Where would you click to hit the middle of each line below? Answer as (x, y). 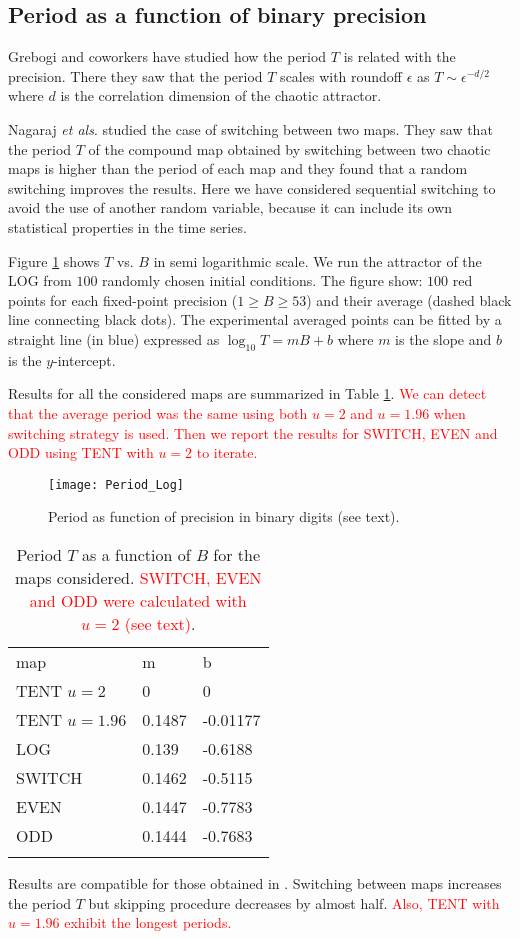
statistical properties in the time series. (127, 226)
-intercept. (84, 359)
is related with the (399, 56)
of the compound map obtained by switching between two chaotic (289, 148)
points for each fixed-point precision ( (123, 299)
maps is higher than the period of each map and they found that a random (238, 168)
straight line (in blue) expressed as (114, 338)
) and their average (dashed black (409, 299)
